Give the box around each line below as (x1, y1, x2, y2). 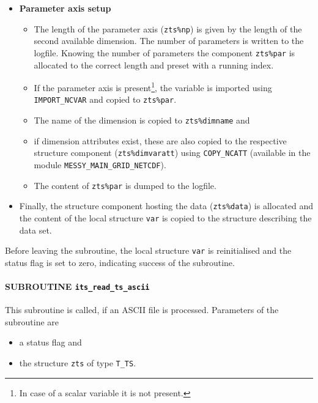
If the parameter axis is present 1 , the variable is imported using (34, 79, 272, 94)
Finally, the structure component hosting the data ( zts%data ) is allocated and (19, 199, 313, 212)
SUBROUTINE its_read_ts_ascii (5, 279, 150, 292)
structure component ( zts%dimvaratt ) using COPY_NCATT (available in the (34, 146, 311, 159)
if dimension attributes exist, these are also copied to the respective (34, 134, 287, 147)
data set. (19, 223, 52, 236)
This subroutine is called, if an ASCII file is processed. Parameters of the (5, 303, 279, 316)
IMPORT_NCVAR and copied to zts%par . (34, 93, 177, 106)
